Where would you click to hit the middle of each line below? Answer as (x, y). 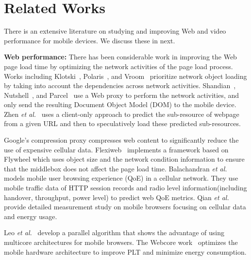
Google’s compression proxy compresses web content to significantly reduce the (121, 140)
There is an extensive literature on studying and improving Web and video (115, 31)
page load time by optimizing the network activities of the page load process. (118, 66)
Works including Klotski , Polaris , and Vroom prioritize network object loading (125, 76)
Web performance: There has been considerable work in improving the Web (120, 57)
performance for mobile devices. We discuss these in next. (90, 40)
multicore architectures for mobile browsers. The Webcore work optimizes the (121, 242)
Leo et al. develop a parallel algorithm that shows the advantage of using (114, 232)
